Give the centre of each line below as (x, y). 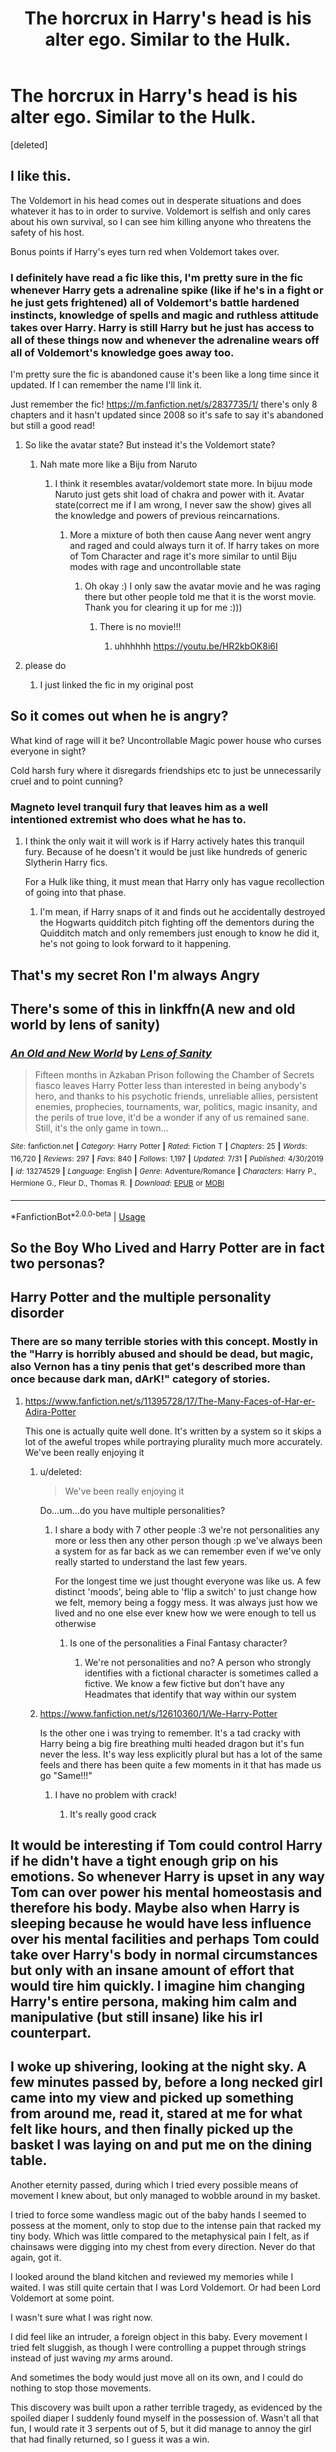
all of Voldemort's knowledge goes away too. (122, 352)
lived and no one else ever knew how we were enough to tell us (185, 1613)
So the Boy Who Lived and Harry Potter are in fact (167, 1247)
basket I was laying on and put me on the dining (161, 2145)
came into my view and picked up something (152, 2098)
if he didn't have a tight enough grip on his (144, 1860)
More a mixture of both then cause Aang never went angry (190, 535)
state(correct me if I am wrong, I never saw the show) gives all (183, 505)
